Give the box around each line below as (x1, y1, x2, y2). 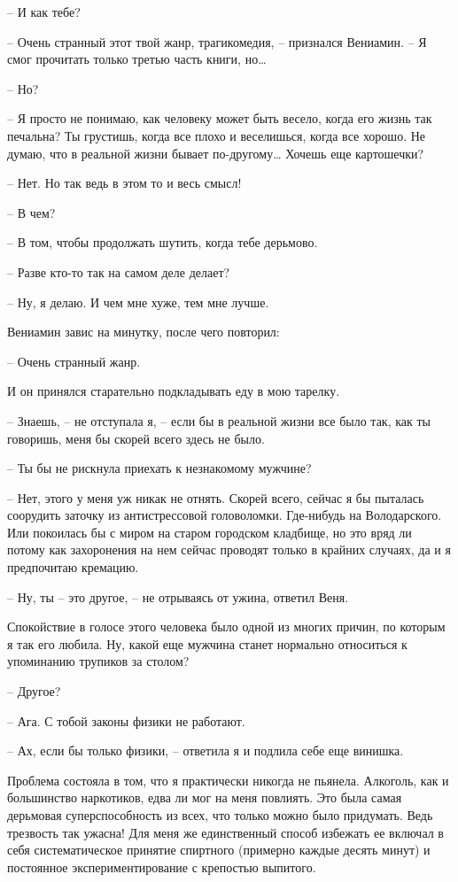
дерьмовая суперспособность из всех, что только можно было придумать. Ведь (7, 806, 433, 824)
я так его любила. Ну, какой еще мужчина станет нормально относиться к (7, 634, 408, 653)
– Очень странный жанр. (7, 352, 141, 370)
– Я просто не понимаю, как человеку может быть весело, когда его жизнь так (7, 109, 432, 128)
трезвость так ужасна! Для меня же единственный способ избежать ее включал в (7, 823, 444, 841)
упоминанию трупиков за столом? (7, 652, 190, 670)
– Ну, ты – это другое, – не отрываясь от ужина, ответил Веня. (7, 587, 349, 606)
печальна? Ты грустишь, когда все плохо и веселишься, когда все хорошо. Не (7, 126, 426, 144)
